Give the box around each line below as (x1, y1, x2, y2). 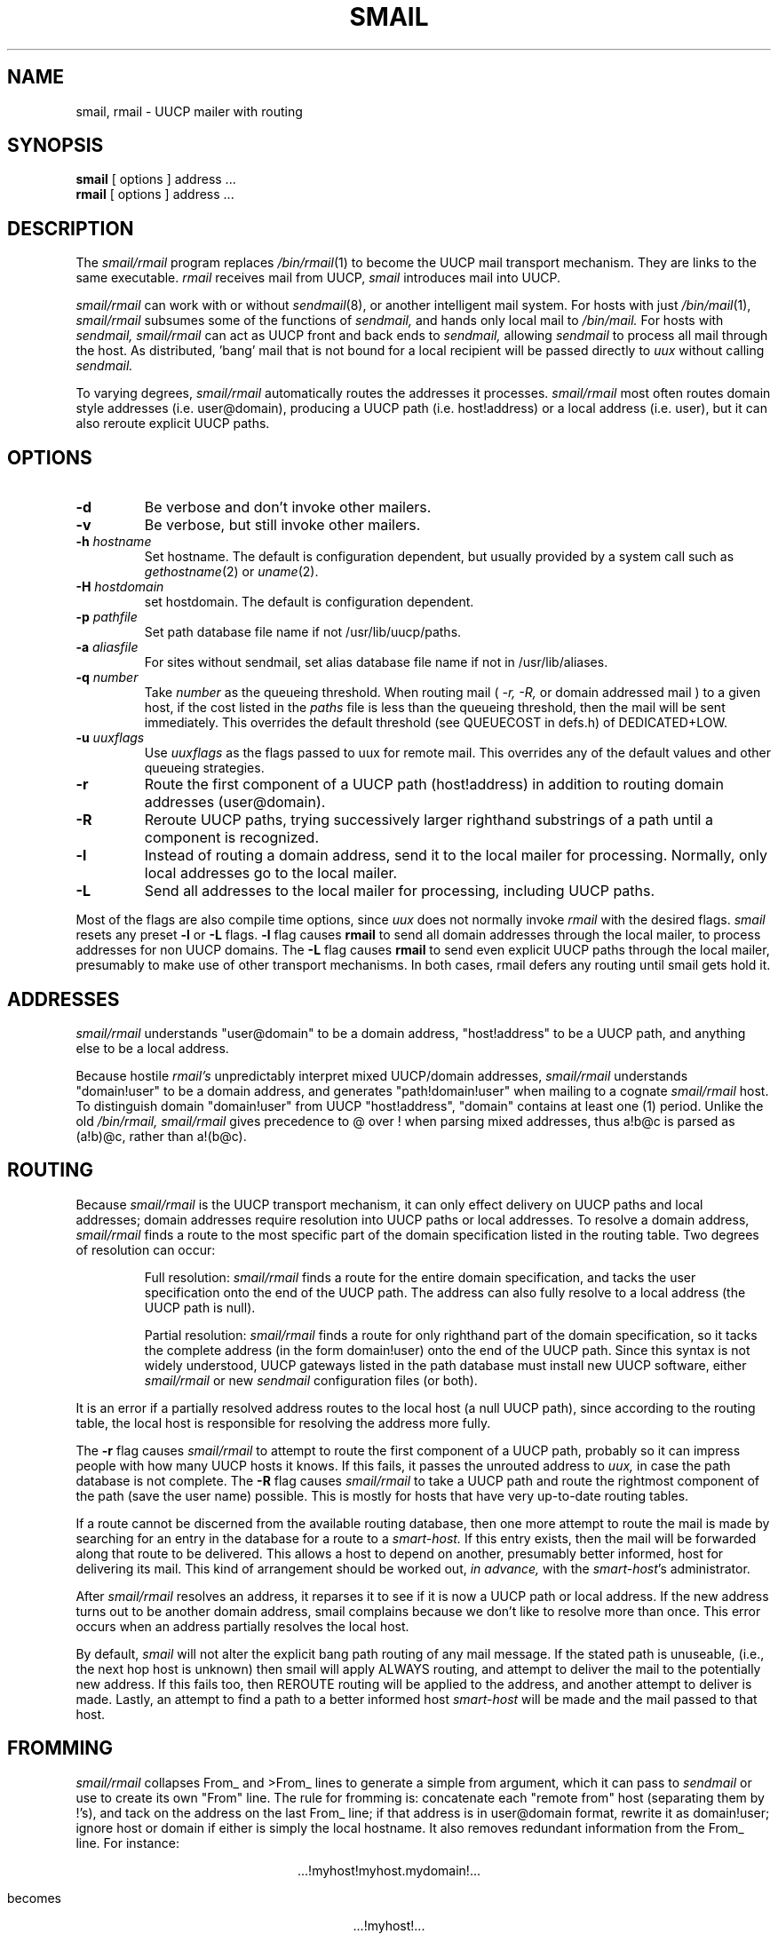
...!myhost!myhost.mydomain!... (298, 1862, 480, 1878)
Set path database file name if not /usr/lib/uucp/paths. (144, 624, 462, 640)
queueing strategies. (144, 760, 265, 776)
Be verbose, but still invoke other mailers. (144, 516, 421, 535)
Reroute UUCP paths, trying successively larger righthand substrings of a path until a (144, 811, 713, 829)
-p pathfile (75, 609, 138, 625)
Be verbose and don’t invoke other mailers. (144, 498, 432, 517)
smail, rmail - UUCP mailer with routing (75, 103, 303, 119)
